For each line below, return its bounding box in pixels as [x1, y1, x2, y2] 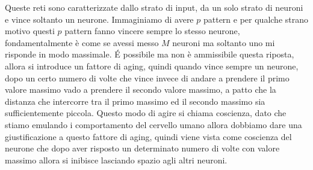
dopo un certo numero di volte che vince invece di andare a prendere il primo [5, 71, 290, 84]
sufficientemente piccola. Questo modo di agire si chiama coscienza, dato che [5, 107, 287, 119]
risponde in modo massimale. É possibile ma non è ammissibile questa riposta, [5, 48, 294, 60]
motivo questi [5, 25, 55, 37]
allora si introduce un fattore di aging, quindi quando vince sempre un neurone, [5, 59, 299, 72]
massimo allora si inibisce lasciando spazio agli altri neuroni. [5, 153, 228, 166]
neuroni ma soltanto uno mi [172, 36, 275, 48]
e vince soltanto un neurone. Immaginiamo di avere [5, 13, 194, 25]
